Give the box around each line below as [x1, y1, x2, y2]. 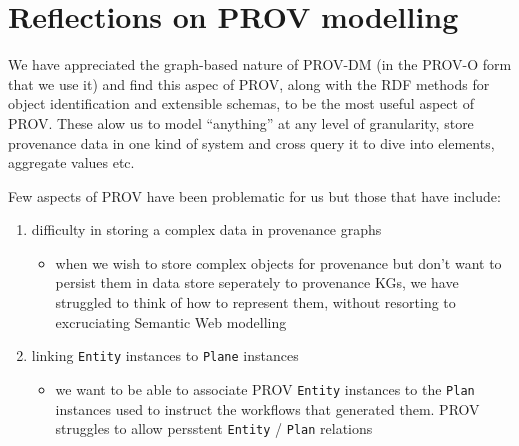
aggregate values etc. [8, 152, 135, 173]
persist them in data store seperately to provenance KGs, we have [55, 272, 459, 293]
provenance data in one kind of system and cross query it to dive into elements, [8, 132, 495, 153]
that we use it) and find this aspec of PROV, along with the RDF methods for [8, 73, 490, 94]
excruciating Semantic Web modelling [55, 311, 287, 332]
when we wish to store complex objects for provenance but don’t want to [55, 252, 502, 273]
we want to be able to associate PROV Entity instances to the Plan [55, 378, 475, 399]
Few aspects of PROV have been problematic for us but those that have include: [8, 185, 501, 206]
